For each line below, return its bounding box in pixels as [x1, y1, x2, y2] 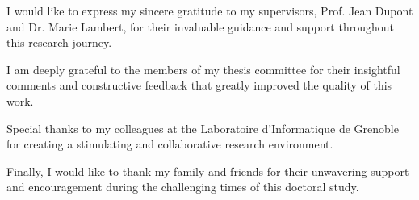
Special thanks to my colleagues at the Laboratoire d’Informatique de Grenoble [6, 119, 399, 136]
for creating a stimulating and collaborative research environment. [6, 135, 333, 152]
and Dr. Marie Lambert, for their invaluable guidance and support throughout [6, 18, 394, 35]
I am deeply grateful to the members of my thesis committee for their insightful [6, 60, 400, 77]
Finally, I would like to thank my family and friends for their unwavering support [6, 162, 409, 179]
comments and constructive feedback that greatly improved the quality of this [6, 77, 392, 94]
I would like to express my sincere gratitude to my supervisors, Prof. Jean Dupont [6, 2, 413, 19]
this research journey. [6, 34, 112, 51]
